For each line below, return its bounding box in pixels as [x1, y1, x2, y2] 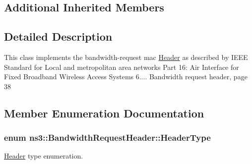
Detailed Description [4, 29, 113, 44]
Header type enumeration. [4, 151, 83, 161]
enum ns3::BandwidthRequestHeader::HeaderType [4, 131, 211, 144]
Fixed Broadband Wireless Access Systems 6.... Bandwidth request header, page [4, 71, 248, 82]
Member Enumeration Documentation [4, 105, 204, 120]
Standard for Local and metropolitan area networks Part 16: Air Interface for [4, 61, 239, 72]
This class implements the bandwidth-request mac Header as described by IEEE [4, 52, 248, 62]
